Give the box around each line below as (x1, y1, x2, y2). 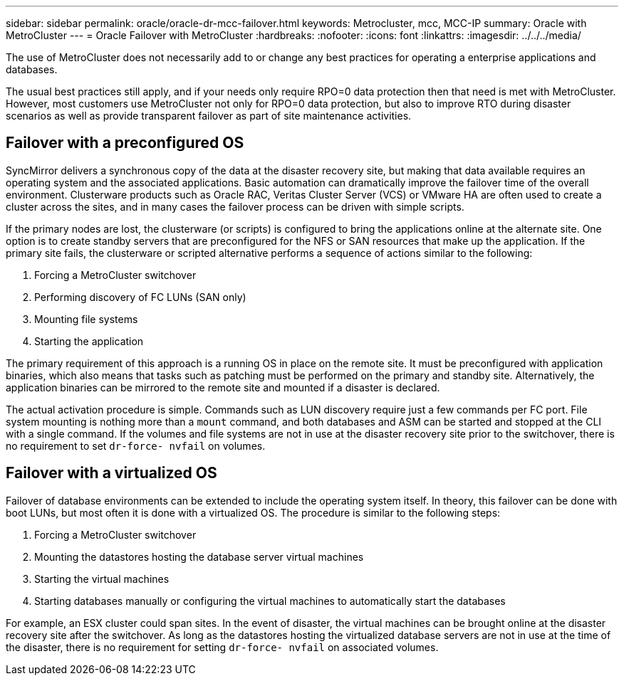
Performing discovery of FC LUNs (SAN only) (34, 290, 246, 303)
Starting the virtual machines (34, 572, 170, 585)
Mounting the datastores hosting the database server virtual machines (34, 550, 364, 563)
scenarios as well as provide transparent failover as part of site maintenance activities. (6, 110, 412, 122)
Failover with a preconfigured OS (6, 134, 244, 152)
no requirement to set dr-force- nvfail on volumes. (6, 439, 266, 452)
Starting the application (34, 334, 144, 347)
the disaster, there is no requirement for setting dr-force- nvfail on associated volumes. (6, 640, 439, 653)
